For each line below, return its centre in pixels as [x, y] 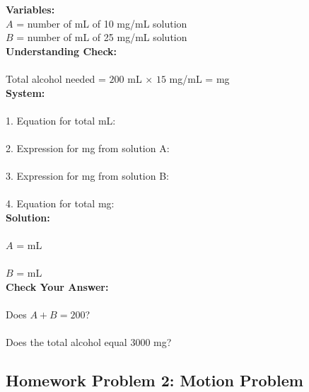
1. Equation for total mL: [61, 120]
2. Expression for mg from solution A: [88, 148]
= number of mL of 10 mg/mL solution [102, 23]
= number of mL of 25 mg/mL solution [102, 37]
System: [25, 92]
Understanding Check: [62, 51]
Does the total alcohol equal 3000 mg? [89, 342]
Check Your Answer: [57, 286]
